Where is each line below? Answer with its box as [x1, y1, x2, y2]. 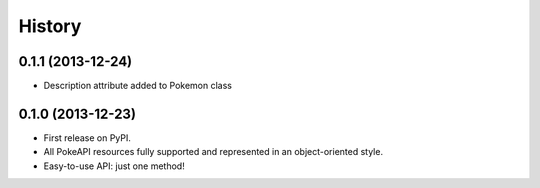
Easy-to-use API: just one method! [43, 160, 185, 172]
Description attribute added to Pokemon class [43, 80, 232, 92]
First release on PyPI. [43, 131, 132, 144]
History [18, 15, 82, 37]
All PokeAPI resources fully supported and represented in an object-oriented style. [43, 146, 384, 158]
